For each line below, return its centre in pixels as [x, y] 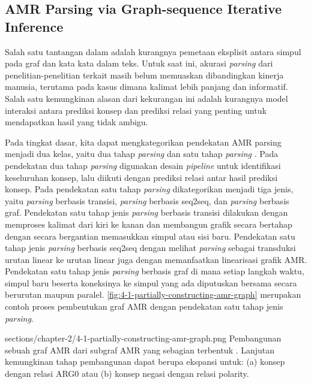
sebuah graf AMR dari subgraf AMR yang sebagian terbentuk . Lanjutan [140, 350]
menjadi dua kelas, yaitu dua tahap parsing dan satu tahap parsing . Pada [142, 154]
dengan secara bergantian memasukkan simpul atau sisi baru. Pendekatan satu [150, 236]
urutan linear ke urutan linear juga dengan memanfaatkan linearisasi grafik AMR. [156, 259]
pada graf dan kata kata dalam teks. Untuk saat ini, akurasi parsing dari [139, 63]
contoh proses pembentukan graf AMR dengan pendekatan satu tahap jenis [144, 306]
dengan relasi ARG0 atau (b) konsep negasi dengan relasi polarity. [127, 374]
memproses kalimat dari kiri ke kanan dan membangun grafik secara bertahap [149, 224]
